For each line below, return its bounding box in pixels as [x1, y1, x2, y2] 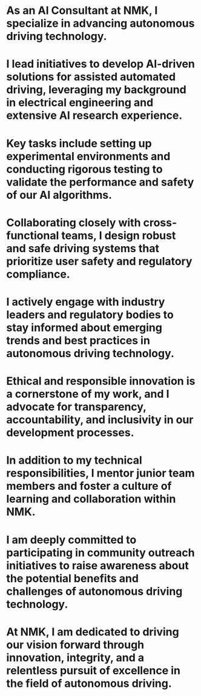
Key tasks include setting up [6, 136, 153, 150]
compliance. [6, 267, 71, 281]
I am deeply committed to [6, 533, 137, 546]
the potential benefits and [6, 571, 139, 585]
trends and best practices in [6, 333, 150, 347]
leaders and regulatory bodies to [6, 307, 174, 321]
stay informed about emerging [6, 321, 162, 334]
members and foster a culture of [6, 480, 172, 493]
